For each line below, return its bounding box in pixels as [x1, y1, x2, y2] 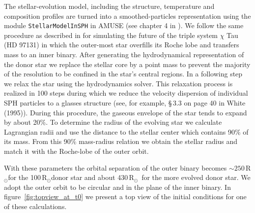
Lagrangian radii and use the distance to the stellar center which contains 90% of [4, 126, 249, 137]
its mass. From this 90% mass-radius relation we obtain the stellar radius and [4, 136, 238, 146]
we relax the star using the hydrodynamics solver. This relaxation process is [4, 78, 233, 88]
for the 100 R [8, 172, 47, 182]
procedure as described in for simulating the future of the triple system [4, 30, 218, 40]
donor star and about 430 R [51, 172, 134, 182]
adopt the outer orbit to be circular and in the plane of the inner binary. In [4, 181, 231, 192]
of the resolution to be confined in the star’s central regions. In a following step [4, 69, 243, 79]
